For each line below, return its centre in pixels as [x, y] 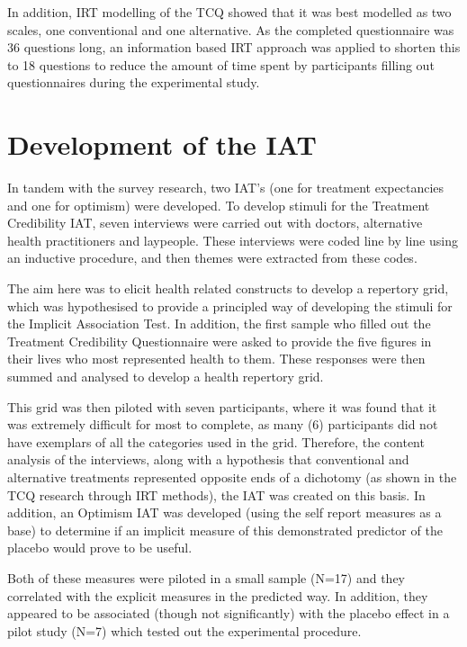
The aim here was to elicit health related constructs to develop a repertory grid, [228, 288]
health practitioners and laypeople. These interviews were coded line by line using [233, 240]
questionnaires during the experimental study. [134, 82]
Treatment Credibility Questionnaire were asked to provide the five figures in [220, 341]
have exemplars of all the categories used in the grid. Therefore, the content [216, 441]
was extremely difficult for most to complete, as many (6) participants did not [223, 424]
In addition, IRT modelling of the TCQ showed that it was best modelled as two [229, 12]
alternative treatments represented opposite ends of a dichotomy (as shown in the [232, 477]
